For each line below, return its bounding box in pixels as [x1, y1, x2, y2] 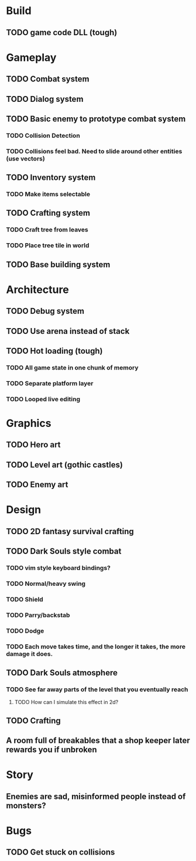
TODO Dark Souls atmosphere [6, 668, 118, 678]
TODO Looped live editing [6, 395, 81, 403]
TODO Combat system [6, 74, 90, 84]
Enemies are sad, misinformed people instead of [6, 791, 186, 801]
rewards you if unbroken [6, 745, 98, 755]
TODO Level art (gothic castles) [6, 460, 123, 470]
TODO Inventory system [6, 173, 96, 183]
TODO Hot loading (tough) [6, 346, 103, 356]
